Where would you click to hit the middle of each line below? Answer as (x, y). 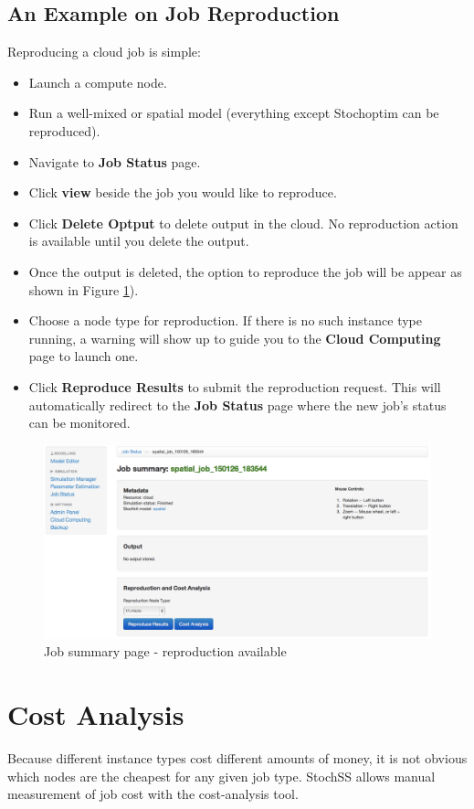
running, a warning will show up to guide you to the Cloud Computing (235, 338)
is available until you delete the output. (139, 241)
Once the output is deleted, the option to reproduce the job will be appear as (245, 271)
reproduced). (64, 130)
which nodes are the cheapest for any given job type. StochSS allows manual (221, 776)
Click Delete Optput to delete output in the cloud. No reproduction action (243, 223)
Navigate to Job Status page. (115, 161)
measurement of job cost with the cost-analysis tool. (153, 794)
